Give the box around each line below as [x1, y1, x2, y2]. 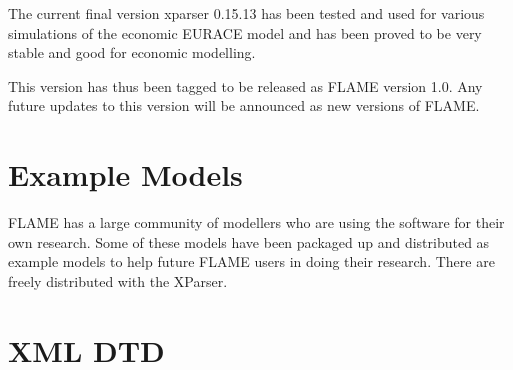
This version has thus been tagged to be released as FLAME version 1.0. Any [8, 75, 483, 96]
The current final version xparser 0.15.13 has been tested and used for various [8, 3, 485, 23]
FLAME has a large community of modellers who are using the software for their [8, 212, 505, 233]
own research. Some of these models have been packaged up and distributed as [8, 231, 490, 252]
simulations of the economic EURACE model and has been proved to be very [8, 22, 482, 43]
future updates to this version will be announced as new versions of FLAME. [8, 95, 480, 116]
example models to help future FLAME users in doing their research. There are [8, 251, 495, 272]
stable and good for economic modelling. [8, 42, 256, 63]
